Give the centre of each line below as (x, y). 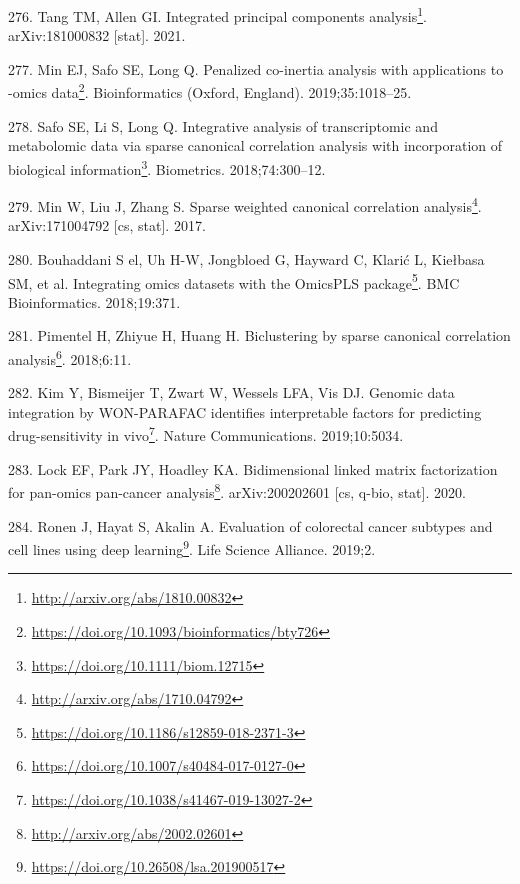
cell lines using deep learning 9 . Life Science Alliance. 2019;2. (192, 547)
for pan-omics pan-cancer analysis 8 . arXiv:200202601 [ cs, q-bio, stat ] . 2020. (237, 490)
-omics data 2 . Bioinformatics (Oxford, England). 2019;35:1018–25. (210, 91)
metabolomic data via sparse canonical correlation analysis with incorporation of (255, 145)
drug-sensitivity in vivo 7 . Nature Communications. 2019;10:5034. (206, 434)
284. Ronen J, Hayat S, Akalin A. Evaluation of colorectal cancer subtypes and (250, 525)
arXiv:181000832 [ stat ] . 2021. (97, 35)
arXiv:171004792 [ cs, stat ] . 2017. (107, 225)
